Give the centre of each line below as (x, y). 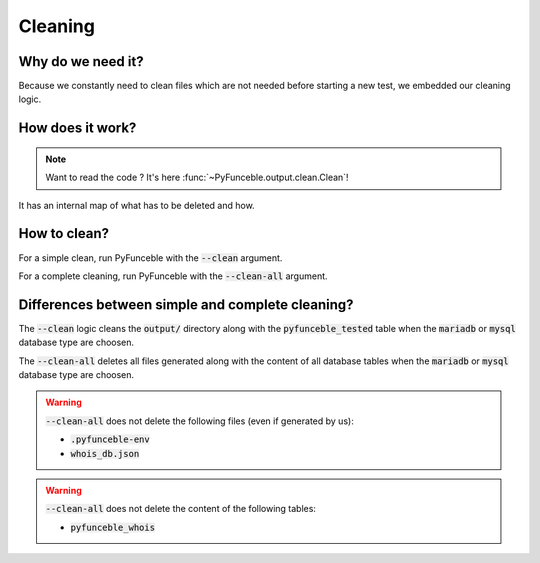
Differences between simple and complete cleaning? (186, 304)
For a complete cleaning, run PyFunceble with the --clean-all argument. (173, 276)
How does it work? (77, 128)
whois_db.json (105, 453)
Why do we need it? (81, 61)
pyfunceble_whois (112, 527)
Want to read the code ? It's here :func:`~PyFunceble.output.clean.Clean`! (197, 177)
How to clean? (64, 233)
